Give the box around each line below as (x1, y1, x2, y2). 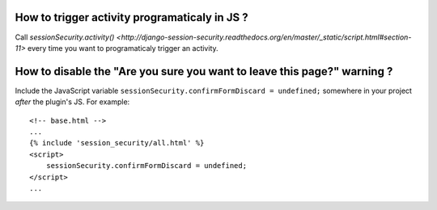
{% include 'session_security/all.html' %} (29, 138, 205, 148)
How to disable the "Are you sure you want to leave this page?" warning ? (15, 65, 393, 78)
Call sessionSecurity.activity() (15, 32, 115, 42)
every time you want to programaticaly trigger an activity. (27, 43, 218, 52)
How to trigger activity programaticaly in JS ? (15, 10, 248, 24)
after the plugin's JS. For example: (15, 97, 130, 107)
